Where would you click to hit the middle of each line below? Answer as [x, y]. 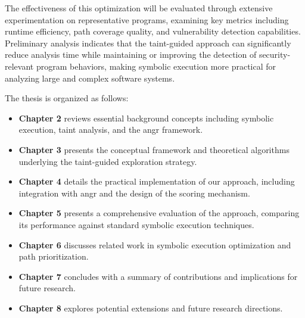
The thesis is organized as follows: [67, 98]
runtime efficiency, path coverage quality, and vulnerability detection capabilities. [153, 31]
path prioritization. [54, 256]
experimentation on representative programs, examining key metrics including [147, 19]
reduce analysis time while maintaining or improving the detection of [131, 54]
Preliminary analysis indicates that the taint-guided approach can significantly [148, 43]
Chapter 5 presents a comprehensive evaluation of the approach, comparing [159, 213]
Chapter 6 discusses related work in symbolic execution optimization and [155, 244]
